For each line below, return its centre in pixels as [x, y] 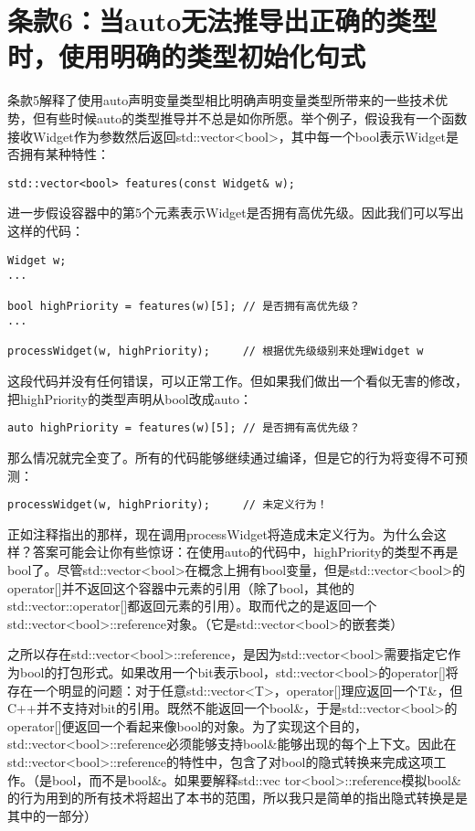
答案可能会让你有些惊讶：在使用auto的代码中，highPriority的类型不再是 [245, 552]
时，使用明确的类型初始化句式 [187, 56]
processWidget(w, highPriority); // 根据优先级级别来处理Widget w [216, 352]
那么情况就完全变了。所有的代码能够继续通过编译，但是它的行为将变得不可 [231, 457]
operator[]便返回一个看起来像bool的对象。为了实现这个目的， [188, 725]
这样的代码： [46, 230]
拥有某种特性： [64, 154]
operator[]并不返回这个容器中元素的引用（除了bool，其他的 [181, 587]
